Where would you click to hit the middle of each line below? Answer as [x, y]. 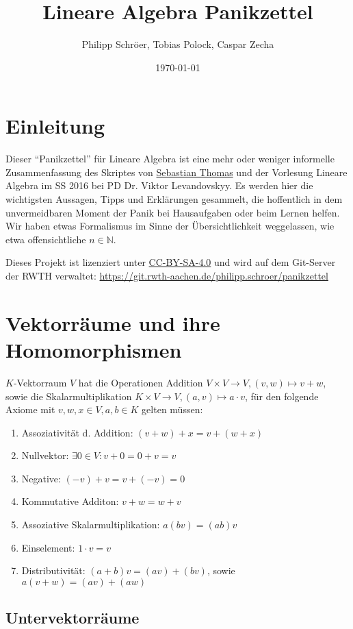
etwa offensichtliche [46, 239]
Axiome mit [30, 409]
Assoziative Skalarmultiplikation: [91, 525]
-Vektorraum [40, 382]
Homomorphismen [94, 349]
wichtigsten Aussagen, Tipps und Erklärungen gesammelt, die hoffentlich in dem [174, 199]
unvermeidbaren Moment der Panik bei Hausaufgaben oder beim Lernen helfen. [173, 212]
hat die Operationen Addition [141, 382]
